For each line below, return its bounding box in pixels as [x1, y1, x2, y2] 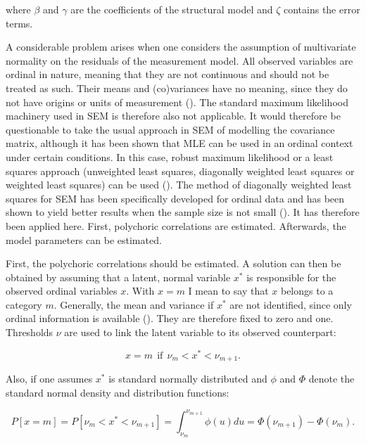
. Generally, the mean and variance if [53, 297, 214, 312]
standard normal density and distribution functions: [6, 385, 229, 399]
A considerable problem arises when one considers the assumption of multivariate [6, 39, 356, 54]
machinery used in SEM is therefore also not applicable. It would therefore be [6, 108, 341, 123]
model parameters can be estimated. [6, 232, 162, 247]
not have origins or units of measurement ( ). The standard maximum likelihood [6, 94, 348, 109]
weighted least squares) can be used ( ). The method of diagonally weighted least [6, 177, 352, 192]
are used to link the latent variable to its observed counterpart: [64, 325, 336, 340]
